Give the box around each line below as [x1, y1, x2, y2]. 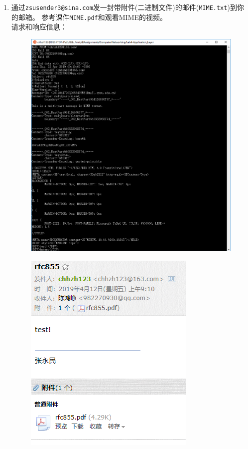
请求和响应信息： [11, 21, 67, 32]
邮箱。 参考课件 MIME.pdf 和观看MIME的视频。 [18, 11, 167, 22]
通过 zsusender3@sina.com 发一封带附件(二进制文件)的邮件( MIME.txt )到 [11, 2, 237, 12]
